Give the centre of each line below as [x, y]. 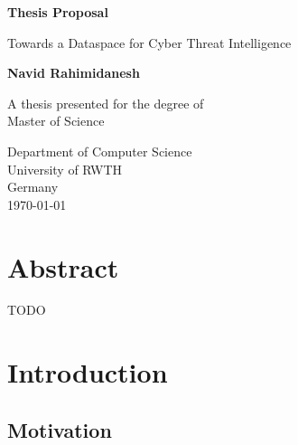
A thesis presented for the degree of [106, 103]
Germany [33, 187]
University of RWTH [65, 169]
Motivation [60, 429]
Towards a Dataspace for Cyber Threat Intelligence [149, 42]
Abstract [63, 266]
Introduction [88, 372]
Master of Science [56, 121]
